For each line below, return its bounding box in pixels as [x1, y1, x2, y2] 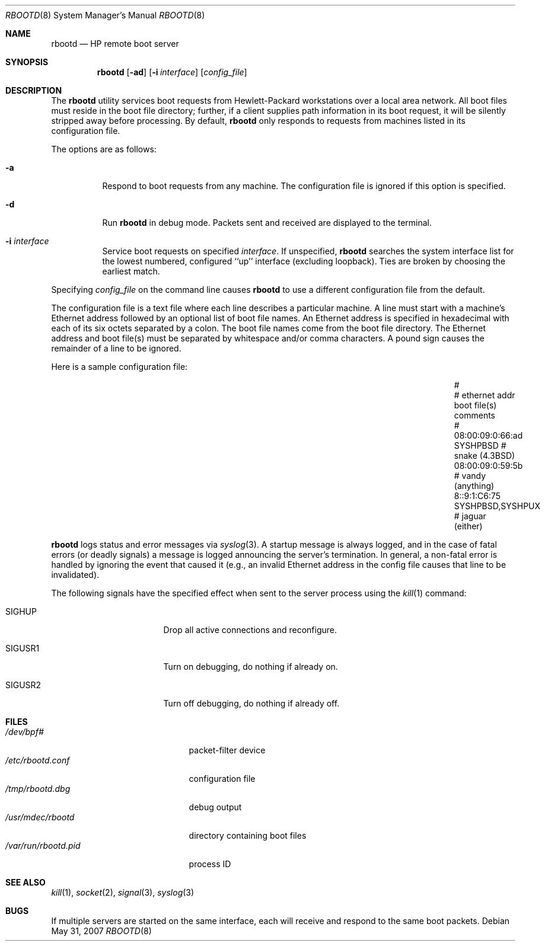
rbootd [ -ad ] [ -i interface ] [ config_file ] [97, 67, 247, 77]
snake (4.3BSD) [454, 450, 515, 461]
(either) [454, 521, 483, 531]
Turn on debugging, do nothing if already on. [163, 661, 338, 672]
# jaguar [454, 511, 486, 521]
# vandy [454, 471, 486, 481]
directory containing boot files [189, 830, 307, 840]
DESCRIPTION [5, 85, 62, 95]
